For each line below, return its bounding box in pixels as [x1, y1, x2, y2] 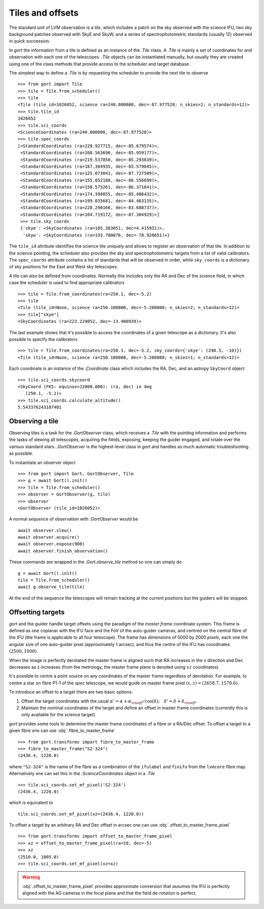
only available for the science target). [21, 712, 96, 718]
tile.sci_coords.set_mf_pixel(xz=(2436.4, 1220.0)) [18, 811, 144, 817]
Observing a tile [9, 417, 59, 425]
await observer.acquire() [18, 535, 80, 540]
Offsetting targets [9, 608, 65, 616]
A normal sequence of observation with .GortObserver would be [9, 516, 138, 522]
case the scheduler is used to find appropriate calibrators [9, 280, 125, 286]
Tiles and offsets [9, 7, 79, 18]
